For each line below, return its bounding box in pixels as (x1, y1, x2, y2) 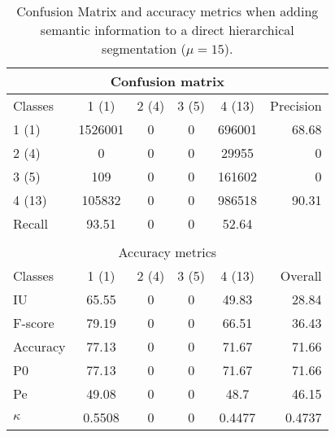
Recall (13, 214, 48, 233)
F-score (13, 313, 54, 332)
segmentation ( (102, 39, 186, 58)
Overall (280, 266, 322, 285)
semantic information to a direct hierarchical (40, 20, 294, 39)
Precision (270, 96, 322, 115)
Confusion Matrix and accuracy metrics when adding (16, 2, 319, 20)
